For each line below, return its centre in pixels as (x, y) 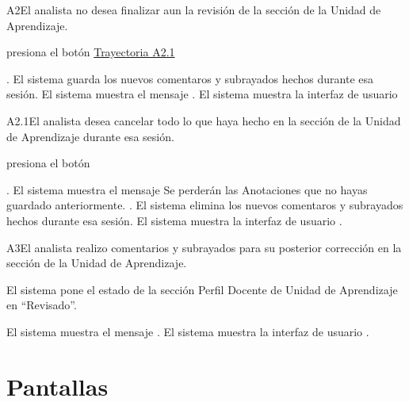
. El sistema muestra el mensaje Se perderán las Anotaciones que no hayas (187, 189)
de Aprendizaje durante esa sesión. (90, 136)
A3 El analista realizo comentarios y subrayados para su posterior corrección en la (204, 247)
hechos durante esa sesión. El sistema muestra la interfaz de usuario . (174, 220)
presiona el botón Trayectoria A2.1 (91, 52)
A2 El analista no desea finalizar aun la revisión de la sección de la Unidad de (194, 10)
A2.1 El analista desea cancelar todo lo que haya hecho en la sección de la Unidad (204, 120)
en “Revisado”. (42, 305)
